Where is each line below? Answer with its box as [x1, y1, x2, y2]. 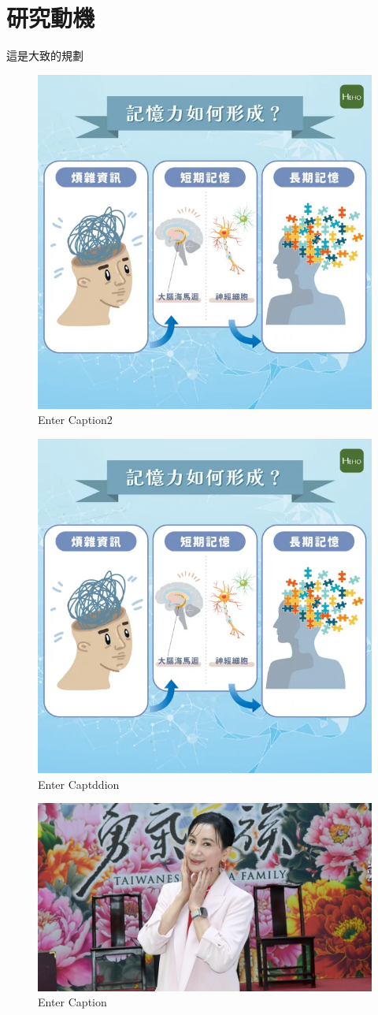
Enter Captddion [38, 775, 120, 792]
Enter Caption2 [38, 411, 113, 428]
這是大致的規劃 [6, 47, 83, 64]
